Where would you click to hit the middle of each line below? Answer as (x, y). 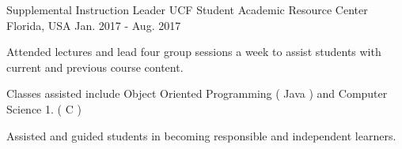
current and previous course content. (95, 67)
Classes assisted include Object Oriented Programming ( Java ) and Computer (197, 93)
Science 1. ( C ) (44, 108)
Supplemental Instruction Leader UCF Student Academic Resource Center (187, 9)
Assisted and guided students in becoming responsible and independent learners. (201, 135)
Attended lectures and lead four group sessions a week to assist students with (194, 52)
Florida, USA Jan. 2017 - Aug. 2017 (94, 25)
